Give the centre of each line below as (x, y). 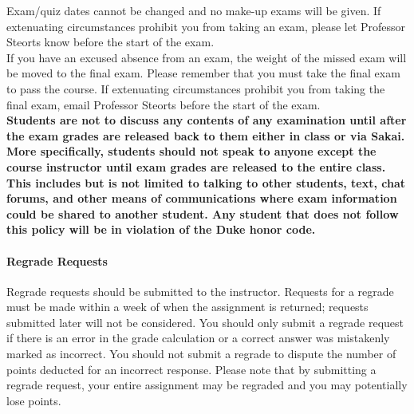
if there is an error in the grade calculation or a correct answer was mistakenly (198, 338)
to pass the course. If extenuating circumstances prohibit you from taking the (196, 88)
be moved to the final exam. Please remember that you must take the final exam (203, 73)
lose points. (34, 400)
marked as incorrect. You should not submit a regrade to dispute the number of (201, 354)
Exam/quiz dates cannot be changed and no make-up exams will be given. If (194, 10)
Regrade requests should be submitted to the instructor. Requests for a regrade (200, 291)
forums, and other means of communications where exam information (202, 198)
